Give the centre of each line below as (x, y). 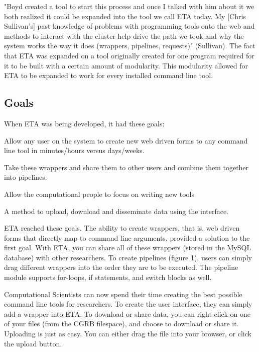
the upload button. (33, 343)
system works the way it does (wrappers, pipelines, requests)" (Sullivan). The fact (130, 46)
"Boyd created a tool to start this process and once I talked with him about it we (129, 6)
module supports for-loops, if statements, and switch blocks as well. (108, 277)
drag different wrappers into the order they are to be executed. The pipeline (121, 267)
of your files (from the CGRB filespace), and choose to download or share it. (121, 324)
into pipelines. (26, 177)
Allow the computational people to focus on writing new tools (99, 194)
